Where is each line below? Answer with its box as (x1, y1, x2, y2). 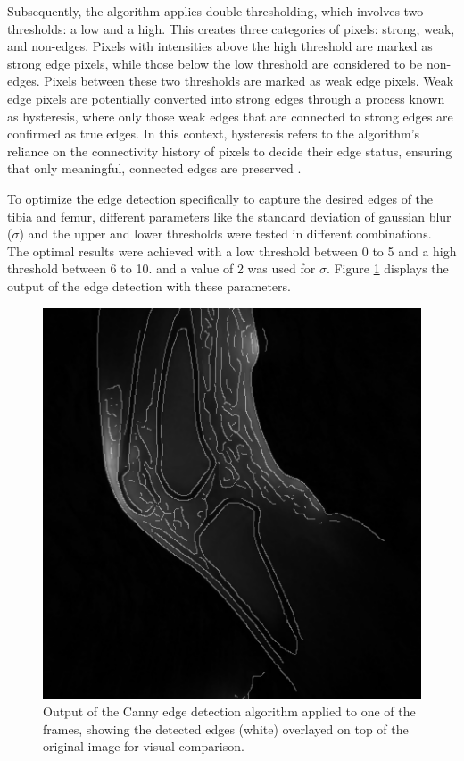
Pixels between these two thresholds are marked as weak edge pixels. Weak (44, 71, 454, 90)
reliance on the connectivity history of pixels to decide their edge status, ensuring (7, 141, 452, 160)
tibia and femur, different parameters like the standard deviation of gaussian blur (7, 206, 452, 225)
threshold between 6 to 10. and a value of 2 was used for (7, 259, 316, 278)
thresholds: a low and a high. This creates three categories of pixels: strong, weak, (7, 19, 455, 38)
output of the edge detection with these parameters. (7, 276, 291, 295)
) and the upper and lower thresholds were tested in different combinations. (19, 224, 432, 243)
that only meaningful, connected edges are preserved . (7, 159, 302, 178)
